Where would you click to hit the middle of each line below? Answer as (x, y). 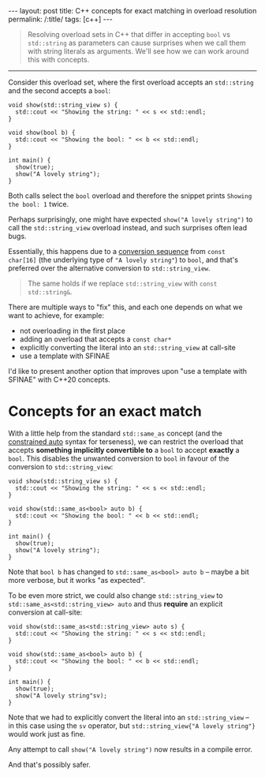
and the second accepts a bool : (60, 91)
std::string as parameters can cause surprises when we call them (136, 43)
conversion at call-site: (45, 612)
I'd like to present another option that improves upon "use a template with (127, 371)
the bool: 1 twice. (39, 204)
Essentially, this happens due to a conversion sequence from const (117, 251)
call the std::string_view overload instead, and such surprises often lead (127, 228)
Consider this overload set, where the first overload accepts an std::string (131, 82)
